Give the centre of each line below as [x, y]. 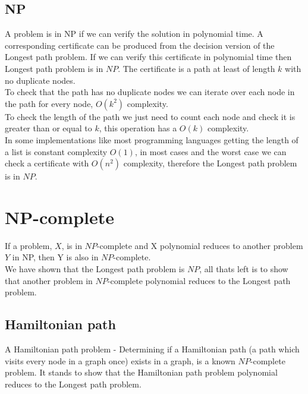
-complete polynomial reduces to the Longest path [199, 280]
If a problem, [29, 245]
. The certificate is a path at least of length [197, 68]
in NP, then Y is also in [55, 257]
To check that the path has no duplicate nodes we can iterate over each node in [150, 92]
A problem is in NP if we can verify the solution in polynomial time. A [134, 34]
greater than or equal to [48, 128]
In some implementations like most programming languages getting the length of [152, 139]
